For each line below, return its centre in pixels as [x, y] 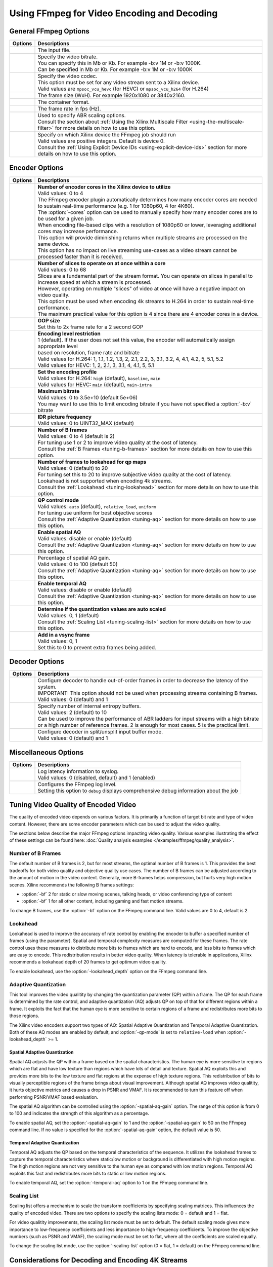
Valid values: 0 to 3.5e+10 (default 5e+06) [88, 397]
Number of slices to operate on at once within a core [102, 263]
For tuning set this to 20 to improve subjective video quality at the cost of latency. [135, 474]
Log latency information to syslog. [78, 771]
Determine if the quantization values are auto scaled [102, 609]
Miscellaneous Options [47, 752]
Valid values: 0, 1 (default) [68, 615]
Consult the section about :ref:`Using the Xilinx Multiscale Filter [113, 122]
